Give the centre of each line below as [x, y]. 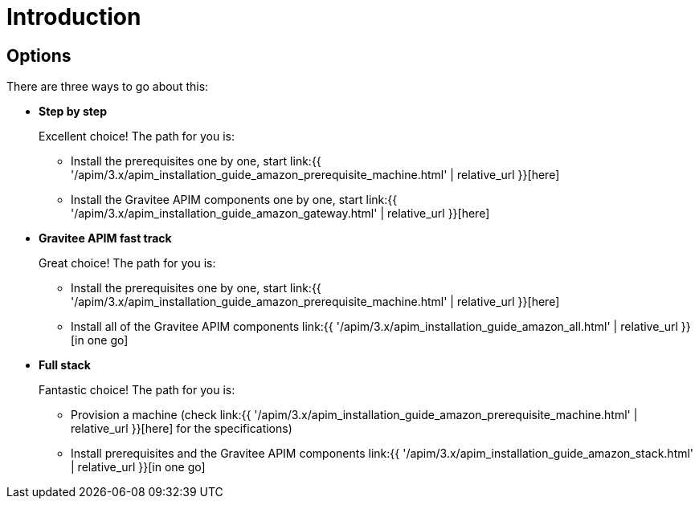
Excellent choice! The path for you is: [137, 136]
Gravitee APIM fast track [105, 238]
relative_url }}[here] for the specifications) [182, 429]
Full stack [65, 365]
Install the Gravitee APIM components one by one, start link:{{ [234, 200]
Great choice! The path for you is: [127, 263]
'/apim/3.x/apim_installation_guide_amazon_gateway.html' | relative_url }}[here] [280, 214]
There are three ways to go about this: [108, 87]
